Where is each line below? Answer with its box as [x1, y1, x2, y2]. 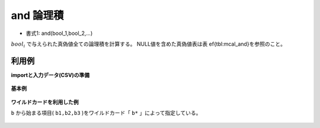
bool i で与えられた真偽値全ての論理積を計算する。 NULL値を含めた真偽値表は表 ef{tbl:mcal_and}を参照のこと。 [11, 40, 286, 49]
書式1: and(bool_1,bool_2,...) [25, 30, 93, 37]
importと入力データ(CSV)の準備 [11, 71, 90, 78]
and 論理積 [11, 9, 64, 22]
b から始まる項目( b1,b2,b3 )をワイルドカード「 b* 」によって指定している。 [11, 110, 201, 117]
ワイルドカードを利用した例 [11, 98, 79, 105]
